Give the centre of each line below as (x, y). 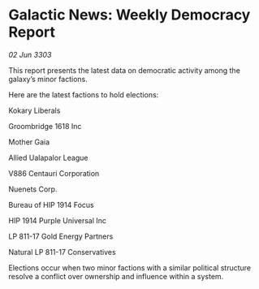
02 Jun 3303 (30, 54)
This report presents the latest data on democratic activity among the (125, 70)
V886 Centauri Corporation (54, 173)
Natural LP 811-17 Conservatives (62, 252)
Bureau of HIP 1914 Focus (52, 205)
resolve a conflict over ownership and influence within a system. (116, 276)
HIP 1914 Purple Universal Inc (58, 220)
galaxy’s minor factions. (48, 79)
